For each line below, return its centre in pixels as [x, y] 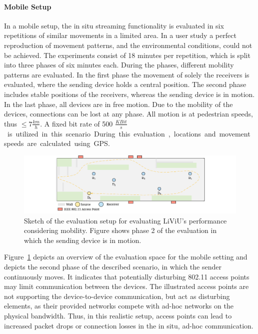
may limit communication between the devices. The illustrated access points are [126, 286]
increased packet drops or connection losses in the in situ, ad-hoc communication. [129, 325]
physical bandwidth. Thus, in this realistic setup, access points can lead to [118, 316]
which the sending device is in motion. [83, 240]
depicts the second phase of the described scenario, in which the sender [113, 267]
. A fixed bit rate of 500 [76, 123]
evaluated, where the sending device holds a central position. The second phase [125, 84]
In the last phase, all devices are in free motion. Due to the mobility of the [118, 104]
